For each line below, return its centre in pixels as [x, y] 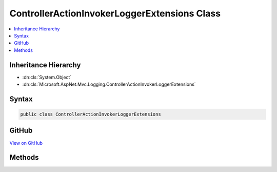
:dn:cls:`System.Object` [47, 77]
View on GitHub [26, 143]
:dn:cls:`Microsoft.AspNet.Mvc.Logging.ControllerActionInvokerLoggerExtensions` [109, 84]
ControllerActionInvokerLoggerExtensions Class [115, 13]
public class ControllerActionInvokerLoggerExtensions [91, 114]
